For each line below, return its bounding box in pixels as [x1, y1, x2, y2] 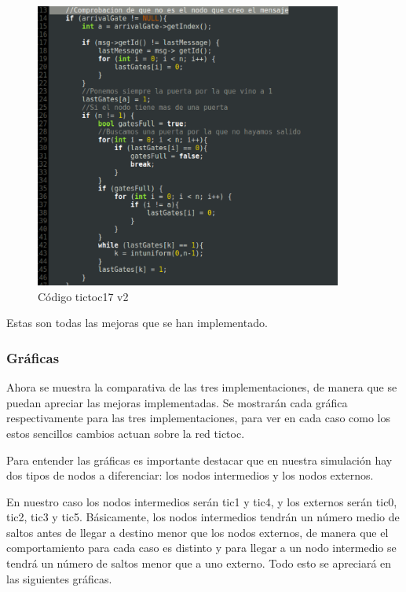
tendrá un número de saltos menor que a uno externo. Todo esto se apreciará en [6, 555, 392, 572]
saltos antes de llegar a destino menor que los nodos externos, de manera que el [6, 524, 389, 540]
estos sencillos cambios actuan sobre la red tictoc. [6, 425, 245, 441]
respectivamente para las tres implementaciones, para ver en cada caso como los [6, 410, 391, 426]
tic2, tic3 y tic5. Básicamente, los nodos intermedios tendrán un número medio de [6, 509, 400, 525]
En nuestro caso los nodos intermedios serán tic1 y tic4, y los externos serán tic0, [6, 493, 397, 509]
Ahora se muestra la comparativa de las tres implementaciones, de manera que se [6, 379, 397, 395]
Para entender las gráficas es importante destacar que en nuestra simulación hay [6, 451, 393, 468]
